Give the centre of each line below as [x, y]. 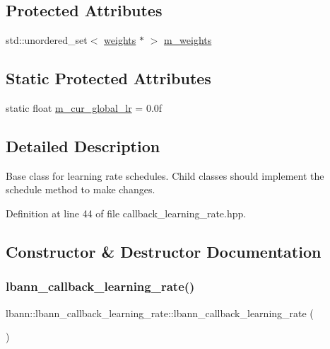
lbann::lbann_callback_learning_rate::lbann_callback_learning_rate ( [160, 313]
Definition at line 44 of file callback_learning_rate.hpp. [126, 213]
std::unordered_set [47, 40]
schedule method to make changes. [81, 189]
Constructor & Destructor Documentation [164, 251]
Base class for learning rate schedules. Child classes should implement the [165, 175]
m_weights [188, 40]
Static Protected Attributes [108, 78]
